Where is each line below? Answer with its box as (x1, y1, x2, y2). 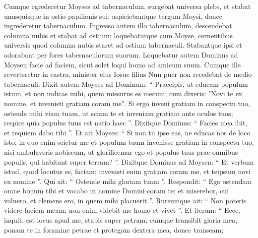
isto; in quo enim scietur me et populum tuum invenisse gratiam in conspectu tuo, (4, 137, 254, 147)
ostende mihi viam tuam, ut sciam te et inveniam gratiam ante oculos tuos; (4, 108, 233, 118)
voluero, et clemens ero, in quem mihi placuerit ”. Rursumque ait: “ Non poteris (4, 195, 247, 205)
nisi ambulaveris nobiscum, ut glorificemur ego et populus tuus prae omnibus (4, 146, 238, 157)
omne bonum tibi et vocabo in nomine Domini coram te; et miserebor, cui (4, 185, 229, 196)
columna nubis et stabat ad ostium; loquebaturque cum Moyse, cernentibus (4, 30, 233, 40)
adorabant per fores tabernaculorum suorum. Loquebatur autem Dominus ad (4, 49, 238, 59)
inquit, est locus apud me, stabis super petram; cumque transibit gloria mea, (4, 215, 238, 225)
